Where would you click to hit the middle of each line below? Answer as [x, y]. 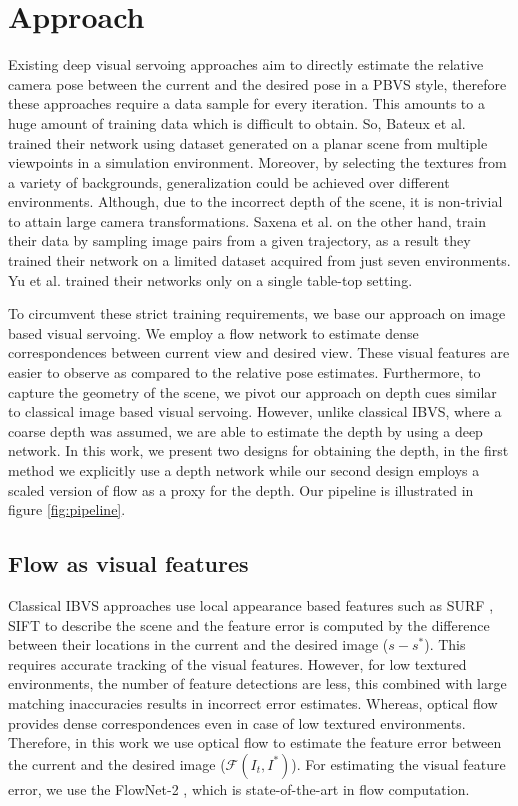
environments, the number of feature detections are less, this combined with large [257, 683]
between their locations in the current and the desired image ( [198, 644]
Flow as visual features [128, 563]
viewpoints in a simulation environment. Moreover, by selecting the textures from [257, 162]
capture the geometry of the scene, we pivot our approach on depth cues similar [252, 391]
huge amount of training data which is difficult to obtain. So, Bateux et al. [237, 122]
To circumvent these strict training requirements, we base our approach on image [257, 313]
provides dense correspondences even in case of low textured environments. [237, 722]
